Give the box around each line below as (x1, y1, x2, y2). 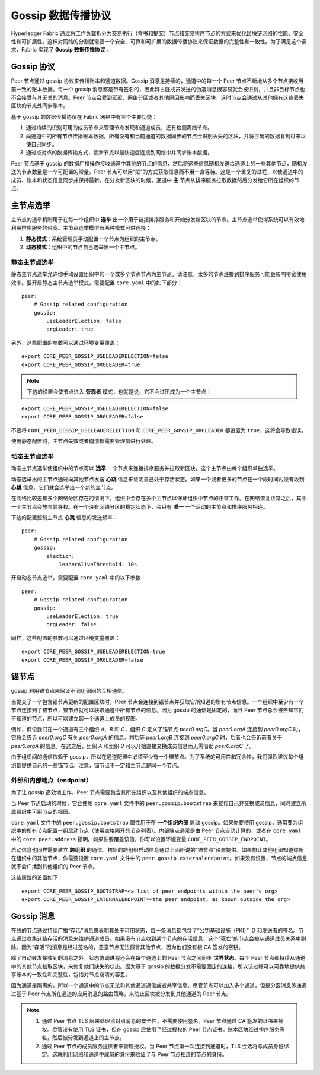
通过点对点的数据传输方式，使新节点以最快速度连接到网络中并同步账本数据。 (25, 149, 213, 156)
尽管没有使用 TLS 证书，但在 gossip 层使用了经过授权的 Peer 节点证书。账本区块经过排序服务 (52, 1026, 280, 1033)
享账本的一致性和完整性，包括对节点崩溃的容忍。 (11, 971, 130, 978)
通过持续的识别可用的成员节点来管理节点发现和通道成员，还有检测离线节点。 (25, 124, 213, 131)
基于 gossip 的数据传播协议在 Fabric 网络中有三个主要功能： (11, 113, 158, 120)
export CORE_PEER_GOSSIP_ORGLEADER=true (21, 361, 140, 368)
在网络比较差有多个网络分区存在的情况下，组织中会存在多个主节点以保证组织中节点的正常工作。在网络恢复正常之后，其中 (11, 494, 307, 502)
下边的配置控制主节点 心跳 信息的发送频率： (11, 514, 118, 521)
